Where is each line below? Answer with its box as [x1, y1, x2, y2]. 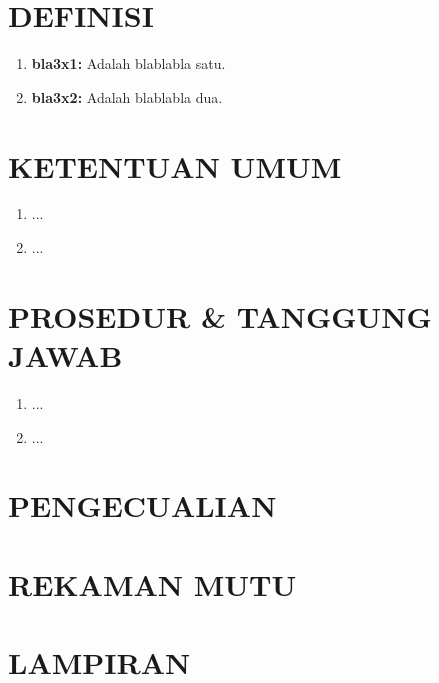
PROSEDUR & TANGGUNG [8, 295, 432, 336]
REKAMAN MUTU [8, 563, 297, 604]
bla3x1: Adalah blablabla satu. [31, 53, 226, 74]
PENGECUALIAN [8, 485, 277, 526]
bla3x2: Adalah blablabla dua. [31, 86, 223, 107]
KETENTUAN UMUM [8, 145, 342, 186]
